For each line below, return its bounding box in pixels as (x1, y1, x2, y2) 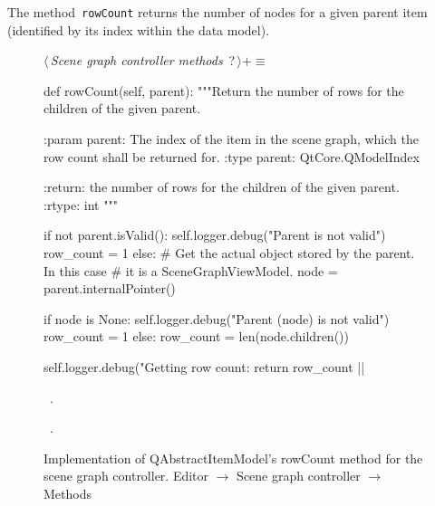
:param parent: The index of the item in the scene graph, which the (43, 129, 419, 148)
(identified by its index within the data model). (7, 20, 270, 39)
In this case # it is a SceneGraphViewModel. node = (43, 261, 338, 280)
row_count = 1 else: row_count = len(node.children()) (43, 327, 349, 346)
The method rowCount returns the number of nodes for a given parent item (7, 3, 428, 21)
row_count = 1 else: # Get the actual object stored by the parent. (43, 243, 415, 262)
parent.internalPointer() (43, 279, 176, 298)
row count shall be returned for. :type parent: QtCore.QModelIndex (43, 147, 420, 166)
